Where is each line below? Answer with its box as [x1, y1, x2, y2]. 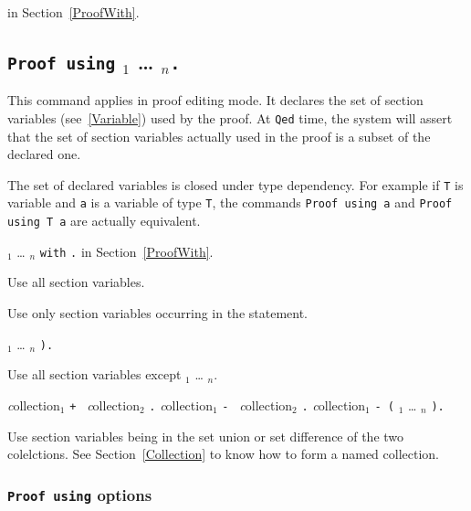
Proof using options [7, 483, 152, 506]
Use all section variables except [7, 365, 182, 384]
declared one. [7, 144, 81, 164]
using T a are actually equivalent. [7, 211, 201, 230]
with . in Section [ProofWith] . [39, 241, 214, 261]
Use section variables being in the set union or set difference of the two [7, 426, 404, 445]
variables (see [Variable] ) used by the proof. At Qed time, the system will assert [7, 108, 453, 127]
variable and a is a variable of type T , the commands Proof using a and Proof [7, 193, 453, 212]
